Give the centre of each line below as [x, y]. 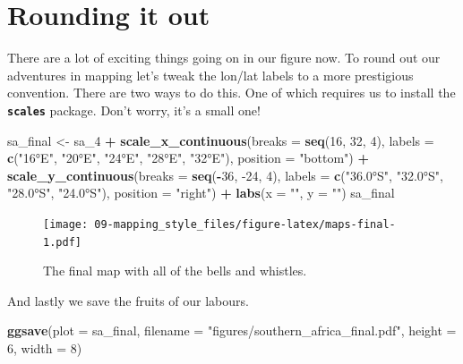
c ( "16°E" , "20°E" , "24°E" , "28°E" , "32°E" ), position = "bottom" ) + [188, 158]
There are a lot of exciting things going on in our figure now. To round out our [224, 58]
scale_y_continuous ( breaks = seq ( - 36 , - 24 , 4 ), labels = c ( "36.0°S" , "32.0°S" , [225, 175]
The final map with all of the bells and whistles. [175, 271]
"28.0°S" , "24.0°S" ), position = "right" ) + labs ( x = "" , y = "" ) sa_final [201, 193]
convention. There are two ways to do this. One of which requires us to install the [231, 93]
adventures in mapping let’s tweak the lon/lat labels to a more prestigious [210, 75]
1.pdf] [62, 242]
